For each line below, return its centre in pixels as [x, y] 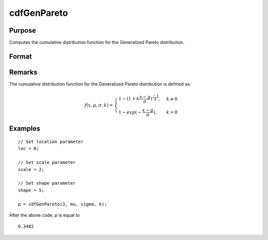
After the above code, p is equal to [44, 215]
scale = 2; [31, 169]
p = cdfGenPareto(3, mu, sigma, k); [63, 204]
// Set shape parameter [47, 183]
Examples [25, 129]
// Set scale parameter [47, 163]
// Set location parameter [51, 142]
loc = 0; [29, 149]
